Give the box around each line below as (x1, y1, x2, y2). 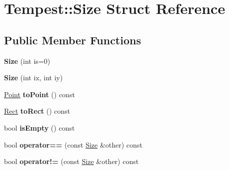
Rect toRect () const (4, 106, 70, 116)
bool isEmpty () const (4, 122, 75, 133)
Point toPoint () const (4, 89, 75, 99)
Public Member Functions (4, 32, 141, 47)
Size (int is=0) (4, 55, 50, 66)
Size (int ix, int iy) (4, 72, 63, 83)
